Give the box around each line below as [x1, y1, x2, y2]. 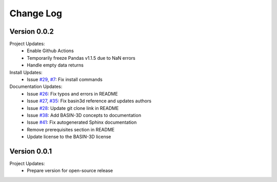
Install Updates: [9, 69, 43, 75]
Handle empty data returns [27, 62, 84, 69]
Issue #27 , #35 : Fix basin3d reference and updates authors [27, 98, 151, 104]
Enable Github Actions [27, 48, 74, 54]
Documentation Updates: [9, 83, 63, 89]
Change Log [9, 8, 63, 19]
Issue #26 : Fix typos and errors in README [27, 90, 118, 97]
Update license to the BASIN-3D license [27, 133, 111, 140]
